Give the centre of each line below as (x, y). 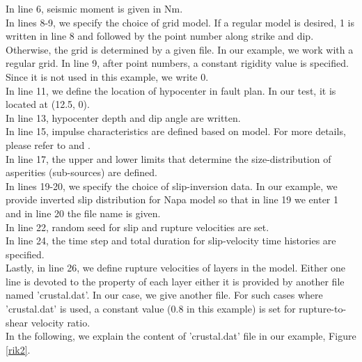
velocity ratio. (61, 322)
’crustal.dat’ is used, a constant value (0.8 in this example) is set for (151, 309)
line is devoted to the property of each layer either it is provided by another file (175, 281)
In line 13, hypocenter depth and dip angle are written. (123, 117)
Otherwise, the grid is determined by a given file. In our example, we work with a (180, 49)
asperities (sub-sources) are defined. (81, 172)
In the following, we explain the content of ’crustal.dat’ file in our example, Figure (181, 336)
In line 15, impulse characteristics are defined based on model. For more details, (176, 131)
